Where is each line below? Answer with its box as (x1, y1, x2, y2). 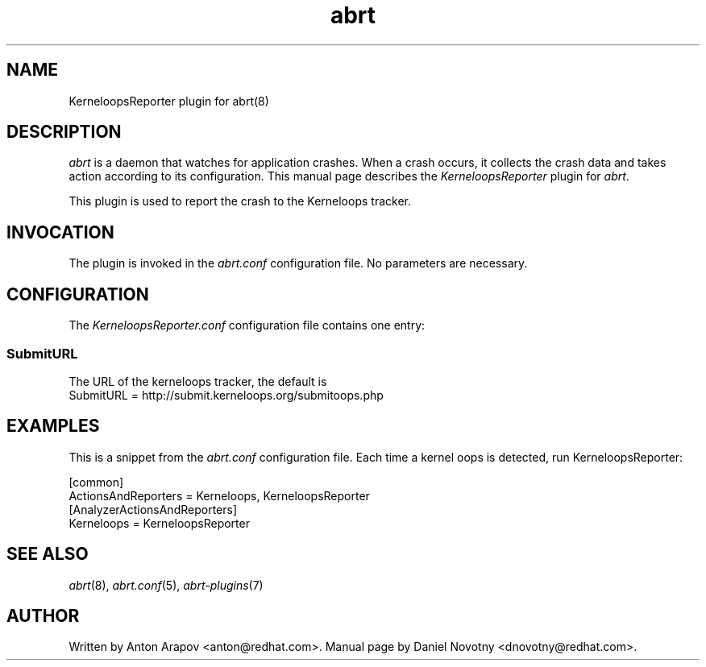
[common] (69, 474, 124, 489)
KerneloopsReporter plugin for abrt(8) (69, 93, 269, 108)
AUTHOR (6, 605, 80, 626)
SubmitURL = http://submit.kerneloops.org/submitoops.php (69, 387, 384, 402)
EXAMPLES (6, 416, 100, 437)
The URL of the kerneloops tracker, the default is (69, 374, 327, 388)
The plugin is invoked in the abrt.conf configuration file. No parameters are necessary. (69, 256, 528, 271)
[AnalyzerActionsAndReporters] (69, 502, 238, 516)
